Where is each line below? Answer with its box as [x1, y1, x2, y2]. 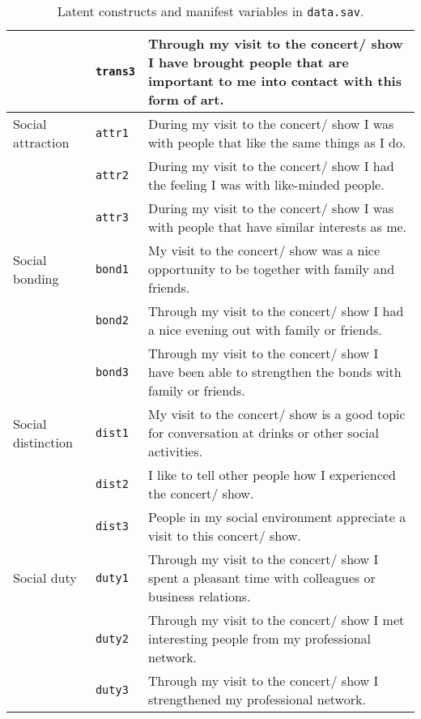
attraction [13, 133, 70, 152]
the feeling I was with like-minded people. [148, 175, 385, 194]
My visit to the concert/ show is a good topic [148, 404, 406, 423]
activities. [148, 442, 203, 460]
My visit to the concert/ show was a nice [148, 241, 381, 259]
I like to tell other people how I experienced [148, 465, 396, 484]
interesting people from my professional [148, 629, 372, 648]
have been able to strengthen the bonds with [148, 362, 402, 381]
